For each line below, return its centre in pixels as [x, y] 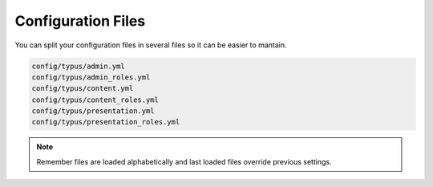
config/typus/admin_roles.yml [91, 77]
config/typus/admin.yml [79, 66]
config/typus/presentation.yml [93, 111]
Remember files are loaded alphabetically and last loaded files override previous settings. [184, 161]
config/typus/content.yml [83, 89]
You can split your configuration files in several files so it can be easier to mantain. [151, 45]
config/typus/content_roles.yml [95, 100]
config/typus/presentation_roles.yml [106, 122]
